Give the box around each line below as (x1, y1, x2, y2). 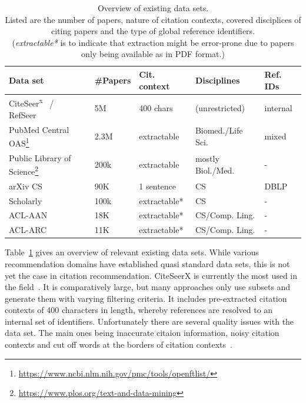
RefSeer (9, 108, 36, 121)
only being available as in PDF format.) (81, 48, 225, 60)
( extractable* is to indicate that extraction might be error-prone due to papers (12, 36, 294, 48)
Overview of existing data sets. (97, 2, 209, 14)
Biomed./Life (195, 124, 243, 136)
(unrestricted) (195, 102, 245, 114)
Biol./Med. (195, 164, 235, 176)
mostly (195, 152, 219, 165)
